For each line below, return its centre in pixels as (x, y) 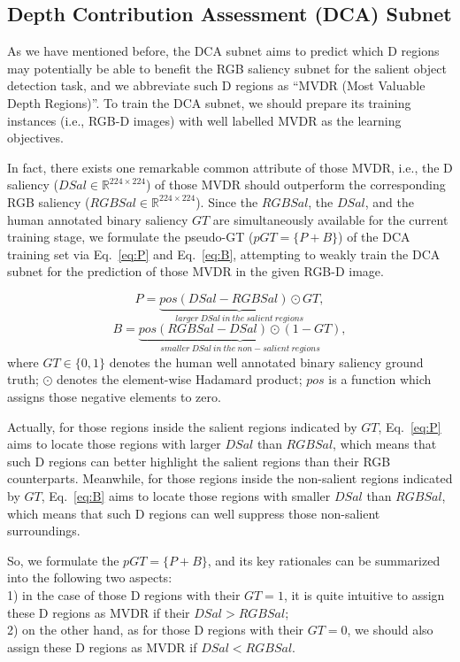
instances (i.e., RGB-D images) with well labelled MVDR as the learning (204, 120)
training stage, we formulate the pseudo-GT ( (130, 237)
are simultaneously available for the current (330, 219)
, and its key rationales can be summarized (324, 560)
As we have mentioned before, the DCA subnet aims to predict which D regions (223, 51)
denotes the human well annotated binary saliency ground (266, 362)
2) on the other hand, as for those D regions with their (156, 630)
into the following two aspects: (90, 577)
